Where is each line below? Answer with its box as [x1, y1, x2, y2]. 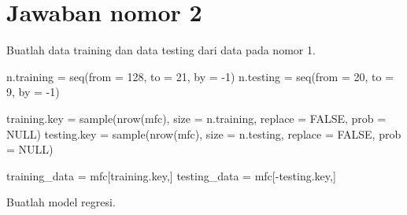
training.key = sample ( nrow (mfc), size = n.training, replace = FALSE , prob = [6, 109, 387, 126]
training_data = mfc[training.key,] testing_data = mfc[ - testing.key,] [6, 167, 336, 183]
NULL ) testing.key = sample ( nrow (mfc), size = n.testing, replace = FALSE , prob [6, 125, 401, 142]
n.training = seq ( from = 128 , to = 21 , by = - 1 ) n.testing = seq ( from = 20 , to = [6, 68, 394, 84]
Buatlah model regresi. [6, 194, 116, 210]
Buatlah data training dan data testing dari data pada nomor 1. [6, 42, 316, 58]
